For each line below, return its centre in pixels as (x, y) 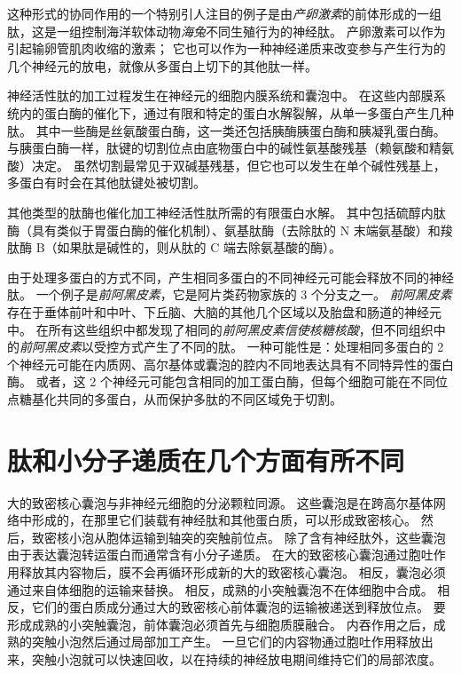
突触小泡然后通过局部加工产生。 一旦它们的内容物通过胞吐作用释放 (226, 642)
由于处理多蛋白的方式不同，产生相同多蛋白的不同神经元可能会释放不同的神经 (230, 277)
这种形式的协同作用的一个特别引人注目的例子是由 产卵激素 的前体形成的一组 (224, 13)
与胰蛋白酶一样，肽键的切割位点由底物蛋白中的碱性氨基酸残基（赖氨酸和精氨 (230, 148)
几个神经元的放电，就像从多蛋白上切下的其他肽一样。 (162, 65)
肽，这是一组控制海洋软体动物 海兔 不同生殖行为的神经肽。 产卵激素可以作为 (227, 31)
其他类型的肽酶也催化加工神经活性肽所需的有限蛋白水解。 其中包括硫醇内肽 (227, 212)
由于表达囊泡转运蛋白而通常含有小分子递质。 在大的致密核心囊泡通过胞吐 (220, 555)
